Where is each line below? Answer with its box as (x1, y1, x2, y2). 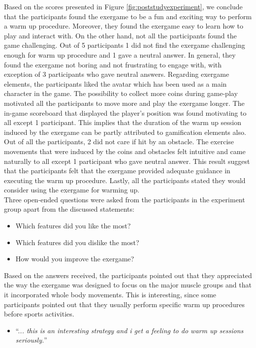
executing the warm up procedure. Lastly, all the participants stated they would (4, 175, 246, 185)
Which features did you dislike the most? (15, 237, 139, 247)
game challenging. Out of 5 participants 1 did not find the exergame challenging (4, 40, 245, 50)
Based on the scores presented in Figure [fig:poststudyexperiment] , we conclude (4, 1, 243, 11)
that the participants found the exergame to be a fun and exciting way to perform (4, 11, 252, 21)
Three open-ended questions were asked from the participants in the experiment (4, 194, 245, 204)
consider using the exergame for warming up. (4, 185, 140, 195)
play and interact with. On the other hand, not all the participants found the (4, 30, 237, 40)
